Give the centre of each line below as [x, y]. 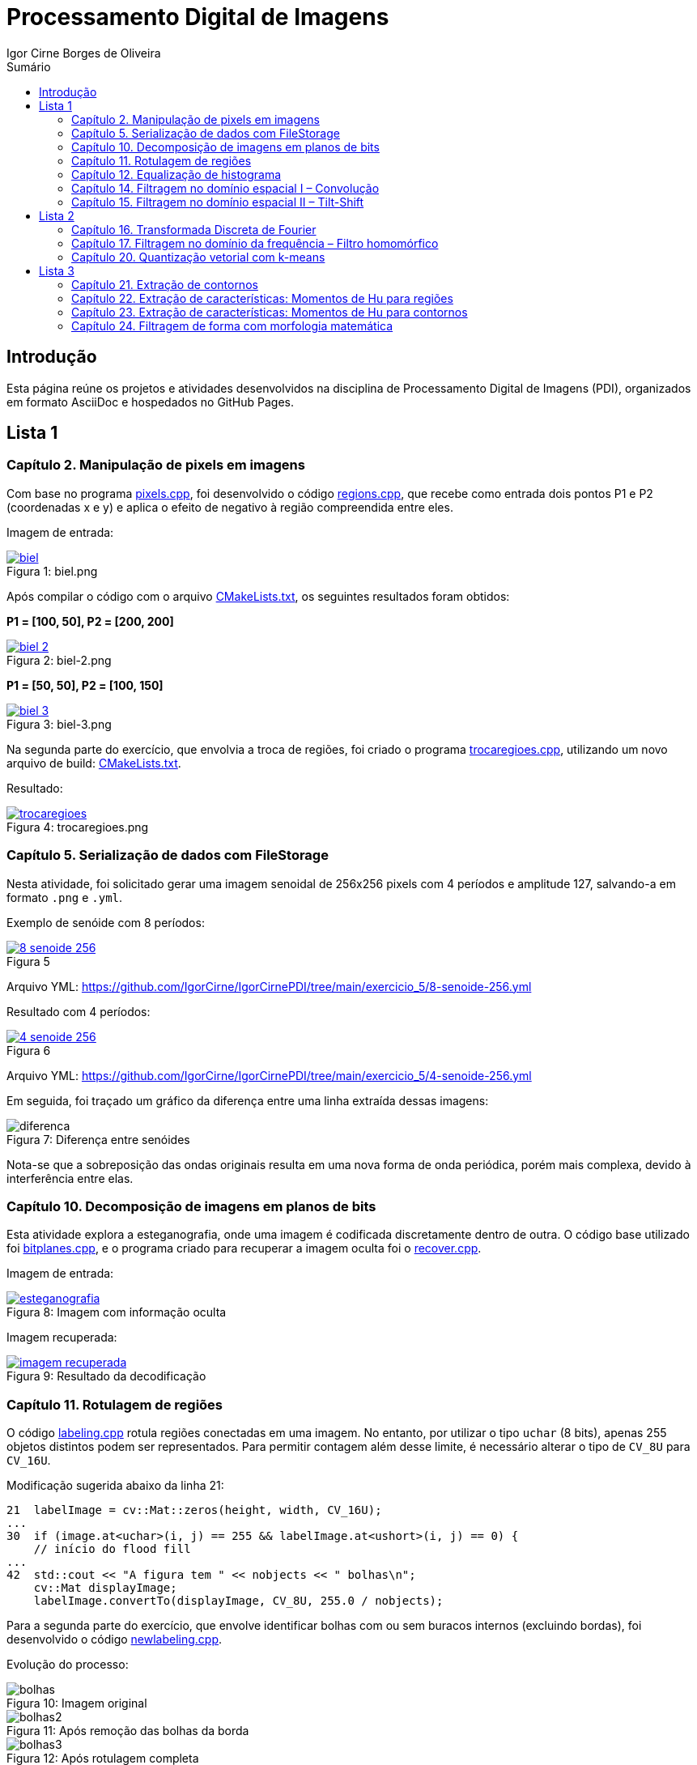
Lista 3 [57, 270]
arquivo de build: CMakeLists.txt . [94, 763]
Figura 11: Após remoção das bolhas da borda [128, 1731]
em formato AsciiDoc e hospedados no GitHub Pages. [150, 402]
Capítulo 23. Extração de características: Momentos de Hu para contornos [270, 312]
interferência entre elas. [70, 1178]
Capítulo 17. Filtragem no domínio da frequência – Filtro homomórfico [255, 243]
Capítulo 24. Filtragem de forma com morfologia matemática [232, 325]
